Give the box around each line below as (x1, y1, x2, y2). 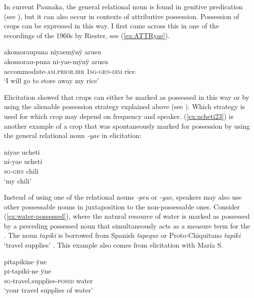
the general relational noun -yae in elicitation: (4, 130, 141, 140)
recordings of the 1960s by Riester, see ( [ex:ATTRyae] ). (4, 30, 170, 40)
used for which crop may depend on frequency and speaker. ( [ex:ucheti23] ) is (4, 111, 234, 121)
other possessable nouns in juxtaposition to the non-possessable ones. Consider (4, 201, 240, 211)
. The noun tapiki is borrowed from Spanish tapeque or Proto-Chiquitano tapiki (4, 230, 241, 240)
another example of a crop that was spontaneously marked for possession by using (4, 120, 250, 131)
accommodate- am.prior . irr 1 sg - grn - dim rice (4, 66, 136, 76)
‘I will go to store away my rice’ (4, 75, 99, 86)
